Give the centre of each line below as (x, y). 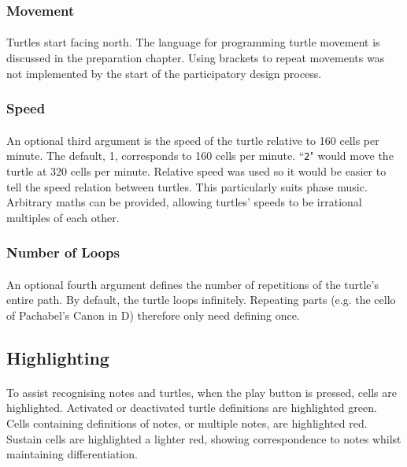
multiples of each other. (63, 217)
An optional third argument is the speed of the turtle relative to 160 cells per (193, 140)
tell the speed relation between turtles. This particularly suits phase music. (187, 186)
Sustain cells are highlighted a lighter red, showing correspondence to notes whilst (204, 438)
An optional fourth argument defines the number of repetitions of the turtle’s (192, 284)
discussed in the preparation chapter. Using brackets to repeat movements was (196, 58)
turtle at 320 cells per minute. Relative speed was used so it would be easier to (196, 170)
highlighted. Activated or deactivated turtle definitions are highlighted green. (192, 408)
